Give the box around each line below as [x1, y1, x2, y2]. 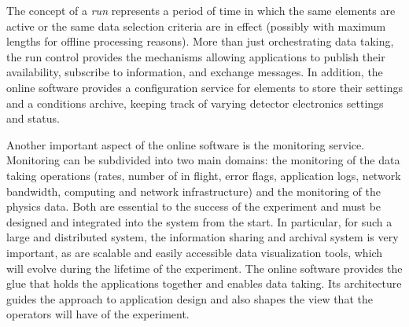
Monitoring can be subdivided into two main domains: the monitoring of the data [6, 152, 400, 168]
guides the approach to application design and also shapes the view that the [6, 290, 373, 307]
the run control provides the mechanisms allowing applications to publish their [6, 48, 385, 64]
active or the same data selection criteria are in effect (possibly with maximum [6, 17, 386, 34]
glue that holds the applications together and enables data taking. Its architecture [6, 275, 402, 292]
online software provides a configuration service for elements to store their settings [6, 79, 403, 95]
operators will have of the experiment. [6, 306, 190, 322]
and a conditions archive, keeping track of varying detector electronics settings [6, 94, 384, 111]
